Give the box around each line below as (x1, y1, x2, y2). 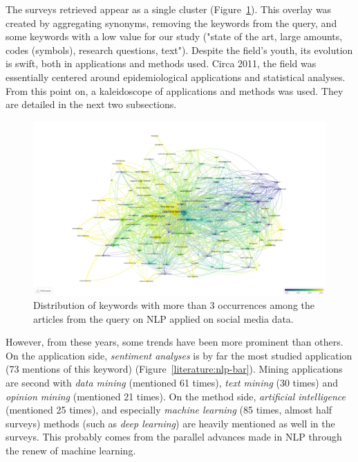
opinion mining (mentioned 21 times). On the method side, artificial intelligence (6, 389, 346, 403)
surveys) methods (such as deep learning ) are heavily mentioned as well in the (6, 416, 335, 430)
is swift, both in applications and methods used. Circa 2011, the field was (6, 56, 317, 71)
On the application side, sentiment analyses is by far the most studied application (6, 348, 352, 362)
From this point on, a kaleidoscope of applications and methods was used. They (6, 83, 343, 98)
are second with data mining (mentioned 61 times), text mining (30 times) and (6, 375, 339, 390)
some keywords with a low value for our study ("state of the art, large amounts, (6, 29, 343, 44)
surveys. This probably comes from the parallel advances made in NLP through (6, 429, 342, 444)
